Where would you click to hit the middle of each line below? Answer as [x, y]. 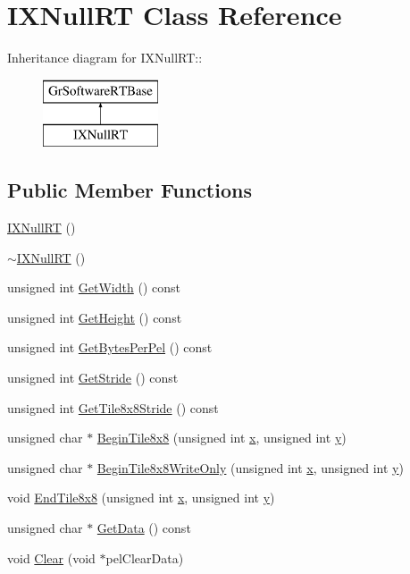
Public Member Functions [130, 190]
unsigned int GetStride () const [93, 378]
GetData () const [144, 528]
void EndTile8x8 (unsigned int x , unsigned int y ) [141, 498]
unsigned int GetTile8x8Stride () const [113, 407]
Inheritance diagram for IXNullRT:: [105, 58]
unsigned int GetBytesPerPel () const [110, 347]
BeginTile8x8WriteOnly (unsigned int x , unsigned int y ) [250, 467]
